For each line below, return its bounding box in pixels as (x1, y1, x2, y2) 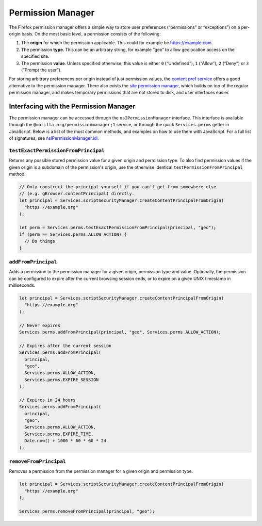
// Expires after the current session (19, 343, 112, 348)
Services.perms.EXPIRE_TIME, (24, 431, 94, 437)
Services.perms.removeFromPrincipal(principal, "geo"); (19, 509, 155, 514)
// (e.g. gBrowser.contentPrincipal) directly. (19, 191, 134, 197)
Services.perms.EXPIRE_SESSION (24, 377, 99, 382)
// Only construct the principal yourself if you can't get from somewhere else (19, 184, 216, 190)
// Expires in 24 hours (19, 397, 76, 403)
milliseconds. (9, 282, 36, 288)
